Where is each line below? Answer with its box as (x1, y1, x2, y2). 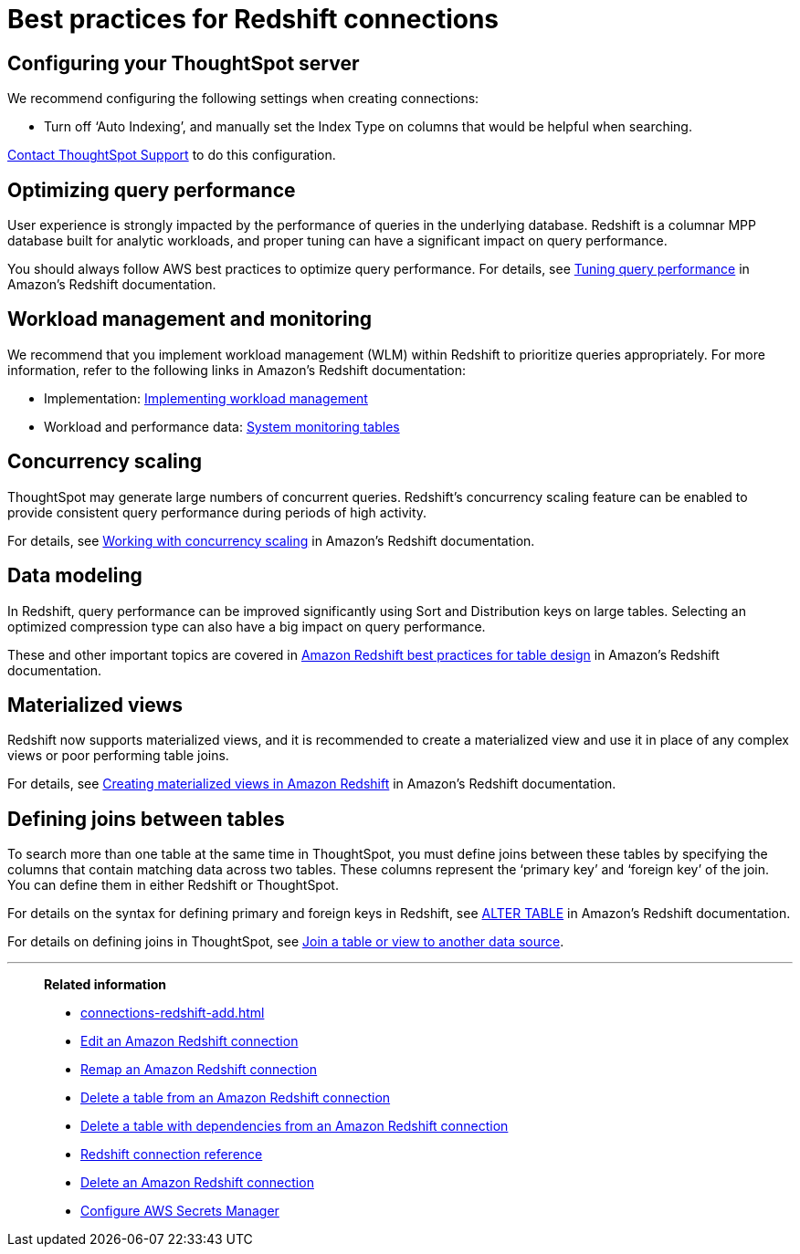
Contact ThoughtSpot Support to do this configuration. (7, 147, 336, 163)
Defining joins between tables (7, 807, 285, 831)
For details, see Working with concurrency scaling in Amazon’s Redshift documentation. (7, 532, 535, 549)
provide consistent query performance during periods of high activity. (7, 504, 427, 520)
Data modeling (7, 564, 142, 588)
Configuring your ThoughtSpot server (7, 51, 360, 75)
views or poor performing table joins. (7, 747, 229, 764)
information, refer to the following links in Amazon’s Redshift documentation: (7, 361, 467, 378)
